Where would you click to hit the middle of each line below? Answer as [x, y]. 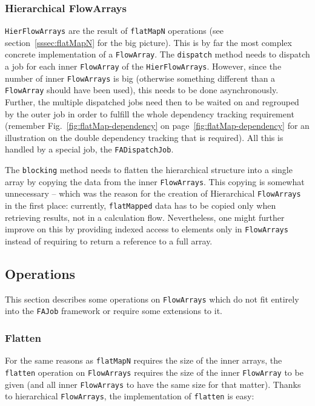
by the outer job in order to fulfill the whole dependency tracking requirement [150, 113]
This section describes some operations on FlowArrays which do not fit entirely [152, 299]
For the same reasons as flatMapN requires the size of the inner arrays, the [144, 360]
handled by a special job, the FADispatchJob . [89, 149]
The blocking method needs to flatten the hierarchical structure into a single [149, 170]
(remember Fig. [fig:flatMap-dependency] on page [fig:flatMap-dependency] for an [157, 126]
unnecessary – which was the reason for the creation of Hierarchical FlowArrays [153, 193]
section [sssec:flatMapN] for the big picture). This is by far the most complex [148, 42]
